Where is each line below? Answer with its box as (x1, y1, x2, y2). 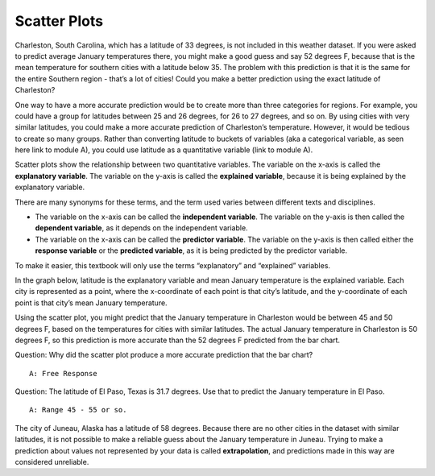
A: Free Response (29, 369, 97, 378)
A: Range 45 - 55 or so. (29, 405, 127, 415)
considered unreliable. (14, 457, 89, 467)
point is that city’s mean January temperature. (14, 298, 168, 308)
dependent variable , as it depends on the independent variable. (35, 223, 249, 233)
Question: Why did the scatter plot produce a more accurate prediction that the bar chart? (14, 350, 313, 360)
